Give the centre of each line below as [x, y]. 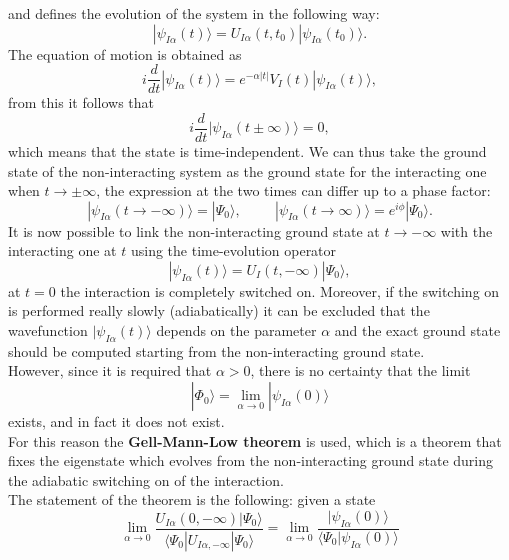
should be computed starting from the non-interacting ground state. [216, 350]
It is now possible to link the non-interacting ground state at [194, 230]
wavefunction [48, 330]
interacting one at [62, 250]
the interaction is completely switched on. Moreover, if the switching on [280, 290]
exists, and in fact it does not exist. [116, 421]
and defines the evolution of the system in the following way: [194, 13]
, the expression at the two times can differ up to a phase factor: [293, 190]
